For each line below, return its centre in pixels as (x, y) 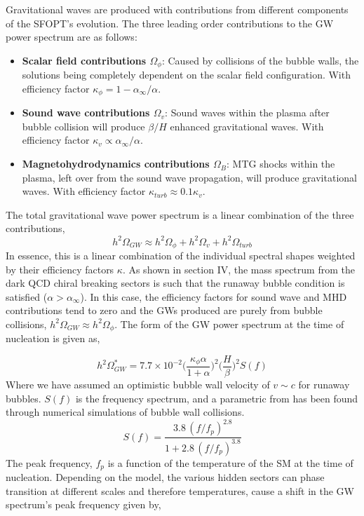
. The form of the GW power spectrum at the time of (229, 324)
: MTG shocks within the (281, 164)
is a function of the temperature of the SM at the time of (230, 462)
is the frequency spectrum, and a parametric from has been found (217, 398)
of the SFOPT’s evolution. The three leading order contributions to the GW (170, 23)
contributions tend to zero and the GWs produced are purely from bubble (164, 310)
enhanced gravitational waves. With (247, 126)
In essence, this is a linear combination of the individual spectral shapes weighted (181, 255)
